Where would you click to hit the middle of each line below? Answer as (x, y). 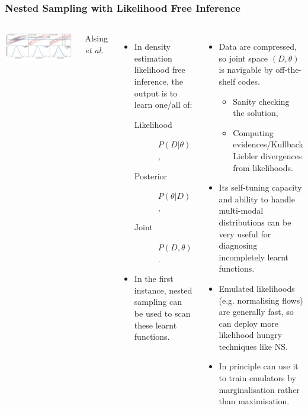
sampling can (158, 302)
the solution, (256, 113)
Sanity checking (261, 101)
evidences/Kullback (268, 144)
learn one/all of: (163, 104)
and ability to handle (257, 199)
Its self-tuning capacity (260, 187)
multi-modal (241, 210)
